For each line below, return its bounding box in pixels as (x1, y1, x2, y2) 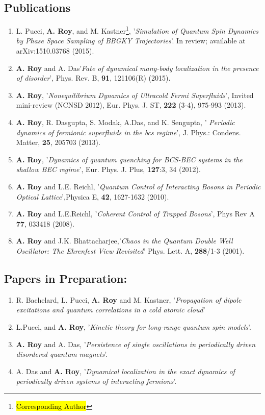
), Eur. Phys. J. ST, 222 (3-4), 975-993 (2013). (99, 100, 246, 110)
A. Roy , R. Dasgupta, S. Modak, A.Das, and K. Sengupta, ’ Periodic (16, 117, 235, 128)
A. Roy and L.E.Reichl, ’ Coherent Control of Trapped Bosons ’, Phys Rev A (16, 208, 255, 219)
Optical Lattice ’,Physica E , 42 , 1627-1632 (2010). (16, 191, 169, 202)
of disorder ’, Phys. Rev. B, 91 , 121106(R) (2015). (16, 72, 171, 83)
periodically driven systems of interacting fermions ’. (16, 376, 177, 386)
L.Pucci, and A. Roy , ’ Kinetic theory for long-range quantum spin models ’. (16, 321, 251, 332)
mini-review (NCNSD (16, 100, 83, 110)
